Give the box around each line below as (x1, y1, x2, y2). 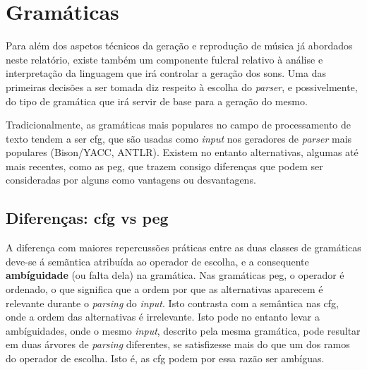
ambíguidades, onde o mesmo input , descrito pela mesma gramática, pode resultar (6, 323, 361, 338)
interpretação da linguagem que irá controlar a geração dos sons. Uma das (6, 66, 326, 80)
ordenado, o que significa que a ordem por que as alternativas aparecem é (6, 282, 323, 297)
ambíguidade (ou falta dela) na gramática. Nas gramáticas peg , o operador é (6, 268, 344, 282)
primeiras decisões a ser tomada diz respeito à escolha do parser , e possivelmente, (6, 79, 358, 94)
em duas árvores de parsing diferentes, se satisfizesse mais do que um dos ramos (6, 337, 350, 352)
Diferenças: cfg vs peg (6, 207, 169, 229)
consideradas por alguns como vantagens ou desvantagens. (6, 172, 256, 187)
